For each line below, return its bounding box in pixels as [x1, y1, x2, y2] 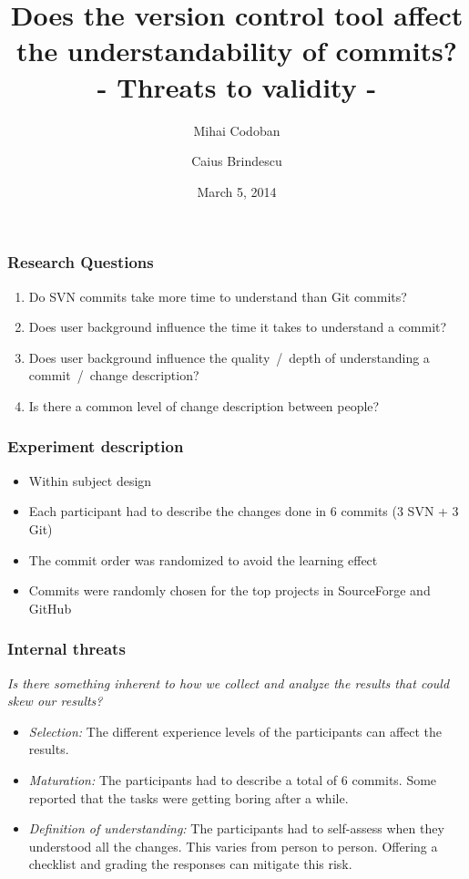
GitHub [28, 598, 72, 617]
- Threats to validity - [97, 67, 377, 105]
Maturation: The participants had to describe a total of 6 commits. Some [28, 770, 437, 789]
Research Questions [7, 251, 154, 274]
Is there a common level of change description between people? [28, 396, 380, 415]
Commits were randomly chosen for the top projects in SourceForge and [28, 581, 431, 600]
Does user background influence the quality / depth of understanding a [28, 347, 430, 367]
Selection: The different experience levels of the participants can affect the [28, 721, 443, 740]
